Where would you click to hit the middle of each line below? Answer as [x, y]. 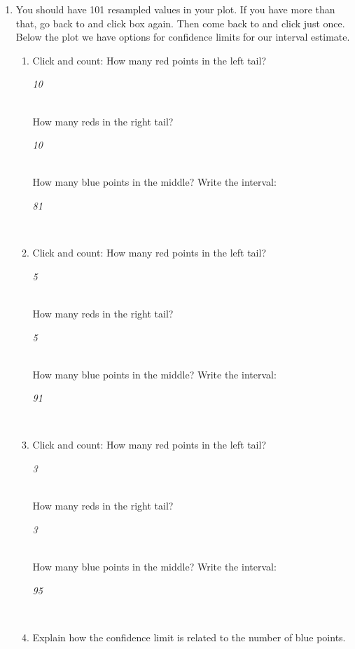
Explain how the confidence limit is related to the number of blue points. [189, 637]
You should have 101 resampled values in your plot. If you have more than [175, 9]
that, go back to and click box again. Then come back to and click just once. [180, 23]
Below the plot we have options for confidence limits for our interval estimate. [183, 37]
